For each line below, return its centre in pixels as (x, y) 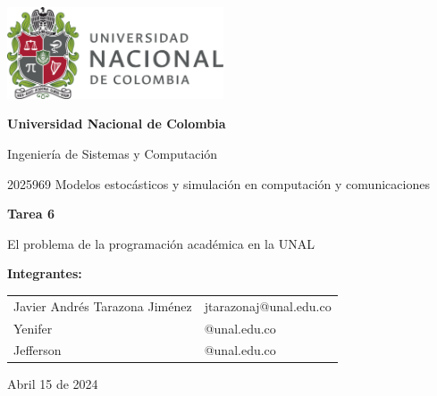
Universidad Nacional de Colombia (117, 124)
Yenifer (33, 328)
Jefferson (38, 350)
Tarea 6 (31, 214)
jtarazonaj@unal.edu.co (268, 305)
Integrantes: (45, 273)
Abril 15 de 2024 (53, 384)
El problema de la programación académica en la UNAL (161, 243)
